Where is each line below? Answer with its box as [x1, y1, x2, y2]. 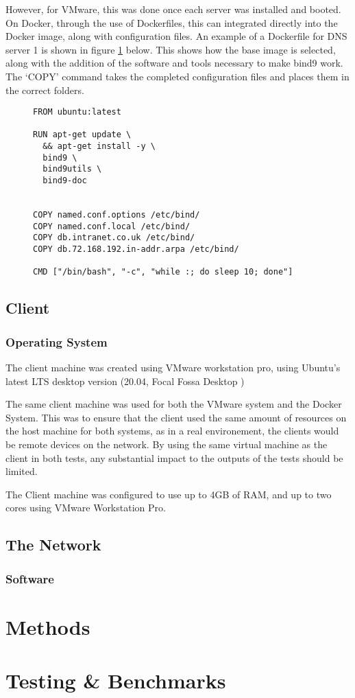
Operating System [5, 333, 108, 350]
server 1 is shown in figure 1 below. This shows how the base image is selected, [5, 42, 336, 56]
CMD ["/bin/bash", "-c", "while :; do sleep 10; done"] [33, 267, 293, 277]
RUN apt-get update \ [33, 130, 132, 140]
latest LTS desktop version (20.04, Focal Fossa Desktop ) [5, 373, 245, 388]
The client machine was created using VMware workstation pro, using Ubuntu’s [5, 360, 341, 374]
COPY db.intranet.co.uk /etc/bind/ [33, 233, 195, 243]
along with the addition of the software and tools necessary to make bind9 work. [5, 56, 343, 70]
